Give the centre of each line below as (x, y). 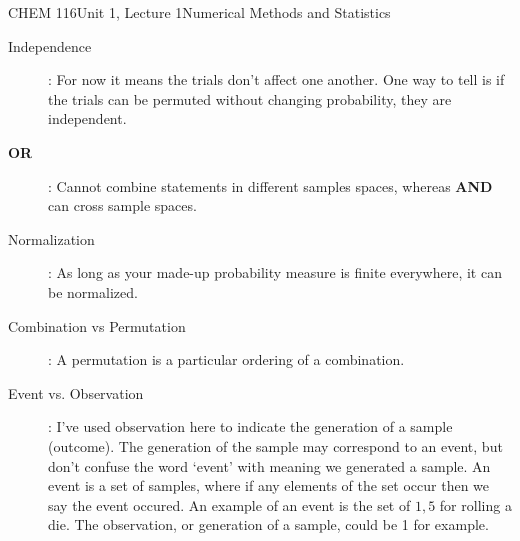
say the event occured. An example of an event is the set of (229, 504)
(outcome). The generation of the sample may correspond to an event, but (275, 445)
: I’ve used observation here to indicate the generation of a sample (250, 426)
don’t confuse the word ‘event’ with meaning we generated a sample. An (269, 465)
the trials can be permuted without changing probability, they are (250, 98)
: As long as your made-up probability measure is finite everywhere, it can (275, 272)
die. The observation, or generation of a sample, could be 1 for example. (268, 524)
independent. (87, 118)
